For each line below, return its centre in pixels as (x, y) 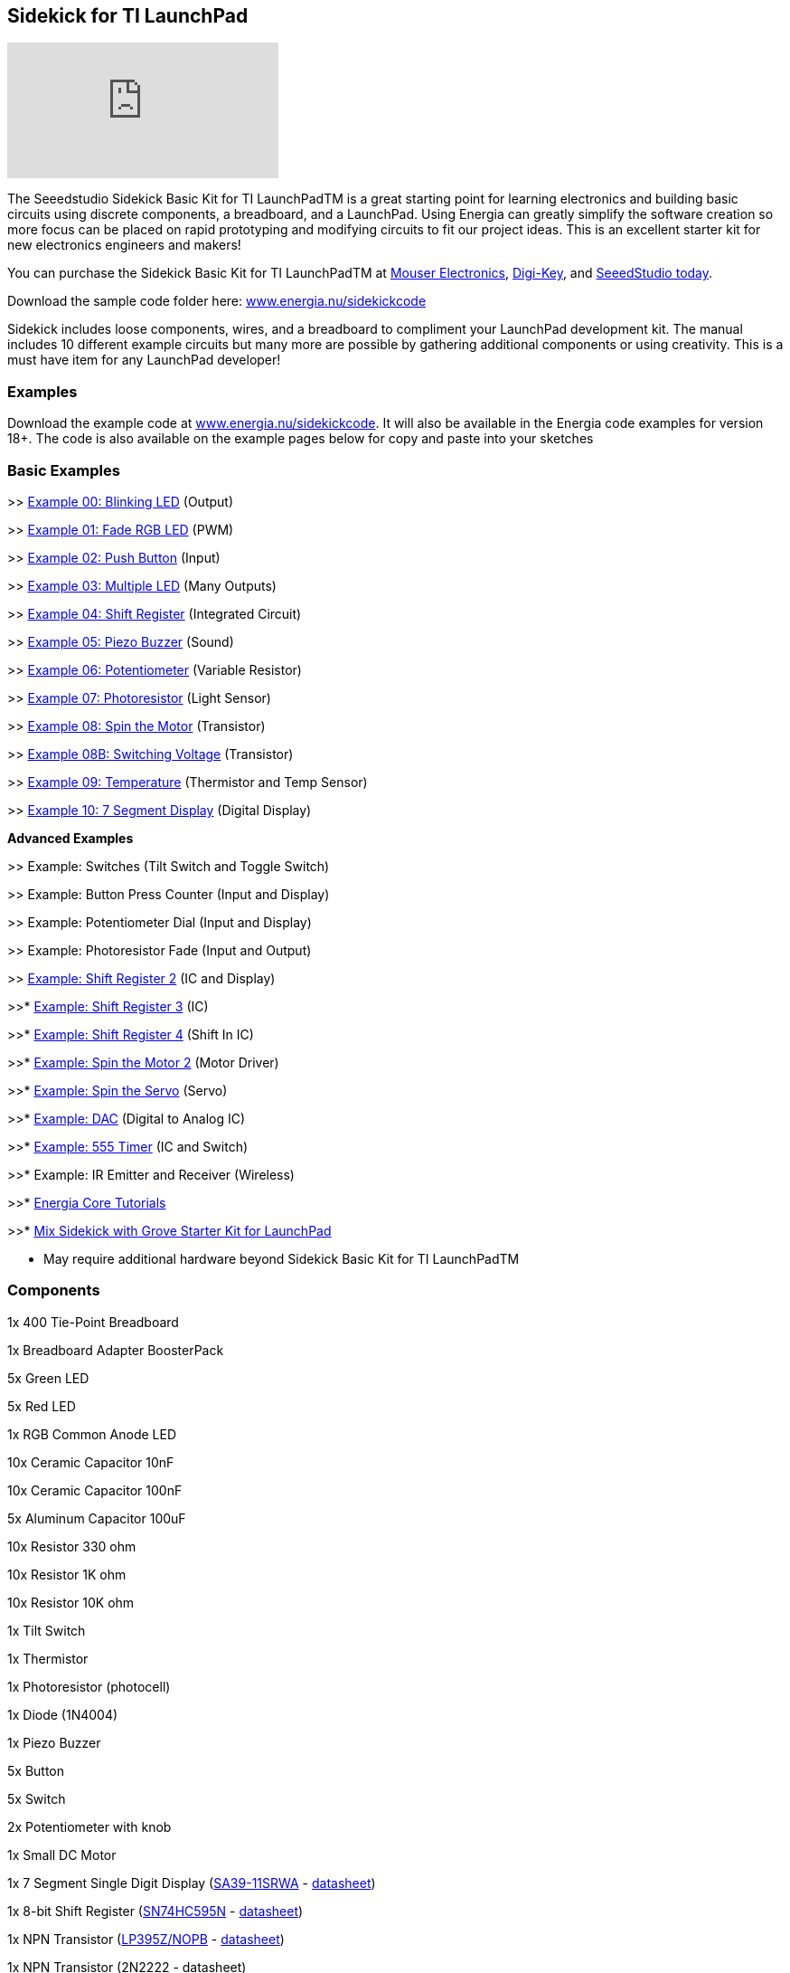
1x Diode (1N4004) (63, 1714)
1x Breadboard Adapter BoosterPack (116, 1350)
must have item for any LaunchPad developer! (144, 360)
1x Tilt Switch (47, 1630)
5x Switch (37, 1798)
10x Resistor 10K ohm (71, 1602)
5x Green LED (48, 1378)
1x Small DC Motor (62, 1854)
